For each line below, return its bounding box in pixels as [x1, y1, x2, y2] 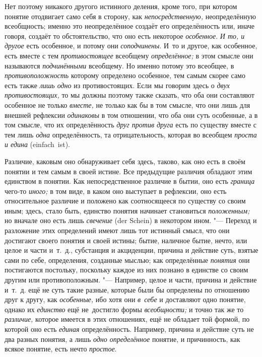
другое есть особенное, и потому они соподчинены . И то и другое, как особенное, [5, 40, 257, 51]
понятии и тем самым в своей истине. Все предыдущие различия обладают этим [5, 166, 252, 176]
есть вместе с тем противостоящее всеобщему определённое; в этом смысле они [5, 50, 253, 60]
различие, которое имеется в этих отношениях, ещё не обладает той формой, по [5, 314, 250, 324]
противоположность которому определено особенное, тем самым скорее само [5, 70, 245, 81]
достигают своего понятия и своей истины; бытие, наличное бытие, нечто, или [5, 235, 247, 245]
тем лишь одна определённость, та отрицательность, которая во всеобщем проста [5, 129, 257, 139]
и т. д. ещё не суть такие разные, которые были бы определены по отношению [5, 284, 250, 295]
